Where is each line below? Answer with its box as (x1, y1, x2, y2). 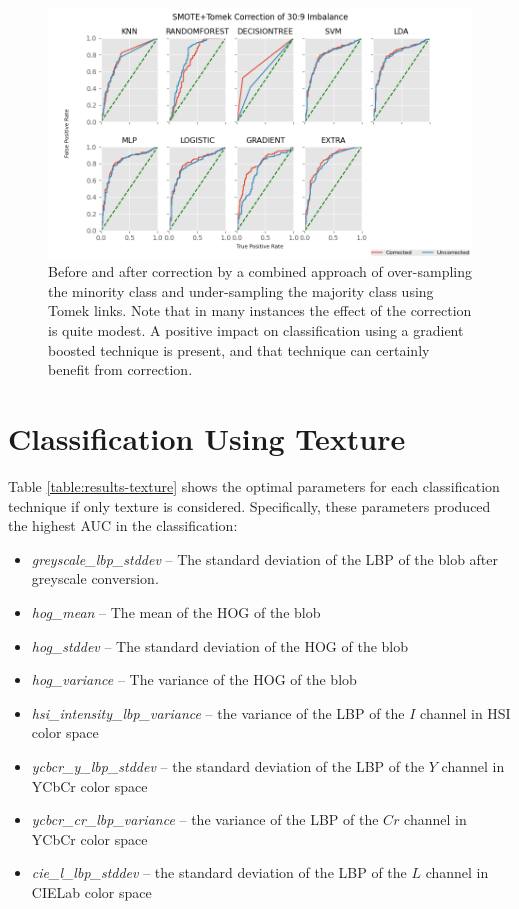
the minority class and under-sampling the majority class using (48, 280, 434, 301)
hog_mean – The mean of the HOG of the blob (31, 601, 321, 622)
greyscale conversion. (31, 568, 159, 589)
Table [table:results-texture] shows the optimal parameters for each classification (8, 475, 500, 496)
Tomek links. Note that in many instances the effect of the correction (48, 300, 472, 321)
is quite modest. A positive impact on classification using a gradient (48, 320, 464, 341)
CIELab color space (31, 881, 152, 902)
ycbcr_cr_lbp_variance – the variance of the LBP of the (31, 809, 379, 830)
